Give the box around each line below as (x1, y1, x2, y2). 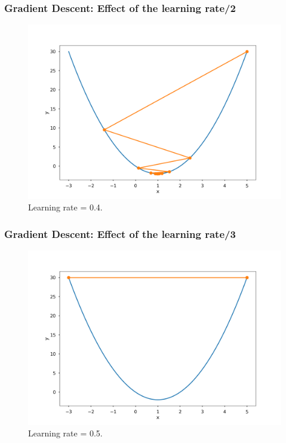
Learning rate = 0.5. (28, 427, 103, 439)
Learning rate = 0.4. (28, 201, 103, 213)
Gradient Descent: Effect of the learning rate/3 (4, 226, 236, 241)
